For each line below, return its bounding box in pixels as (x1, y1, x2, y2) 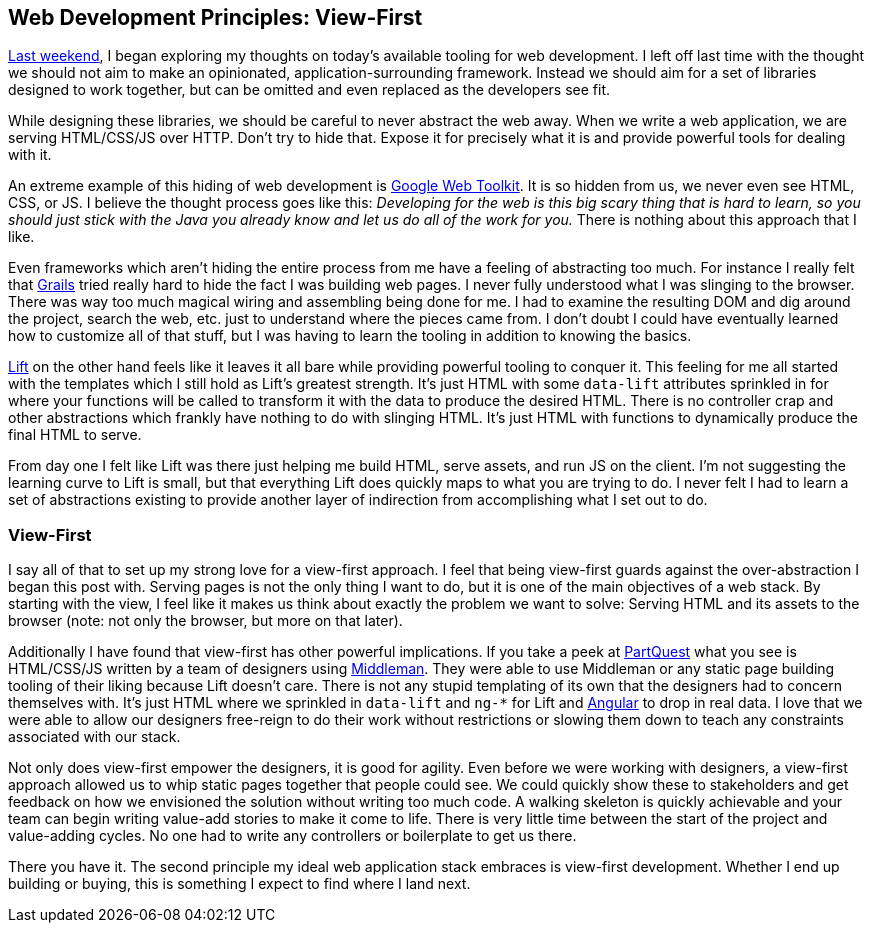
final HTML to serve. (8, 426, 142, 444)
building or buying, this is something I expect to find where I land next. (8, 875, 471, 893)
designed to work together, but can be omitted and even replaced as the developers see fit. (8, 81, 610, 99)
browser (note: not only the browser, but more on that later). (8, 612, 403, 630)
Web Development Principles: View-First (8, 5, 423, 30)
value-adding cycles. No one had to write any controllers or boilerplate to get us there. (8, 827, 577, 845)
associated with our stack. (8, 728, 181, 746)
